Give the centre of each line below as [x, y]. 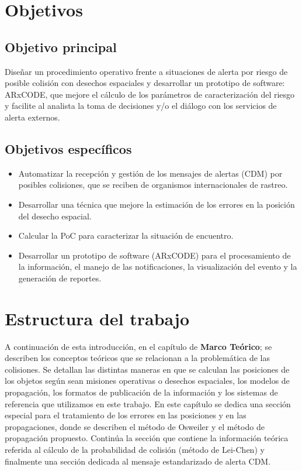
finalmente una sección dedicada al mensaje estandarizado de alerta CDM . [138, 461]
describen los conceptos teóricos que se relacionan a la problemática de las [138, 358]
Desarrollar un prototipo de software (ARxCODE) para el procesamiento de [155, 255]
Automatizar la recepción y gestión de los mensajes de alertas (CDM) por [150, 173]
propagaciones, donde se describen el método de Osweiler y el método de [135, 426]
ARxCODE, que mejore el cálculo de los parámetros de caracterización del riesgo [150, 94]
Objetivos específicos [68, 148]
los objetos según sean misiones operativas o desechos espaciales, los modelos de [147, 381]
